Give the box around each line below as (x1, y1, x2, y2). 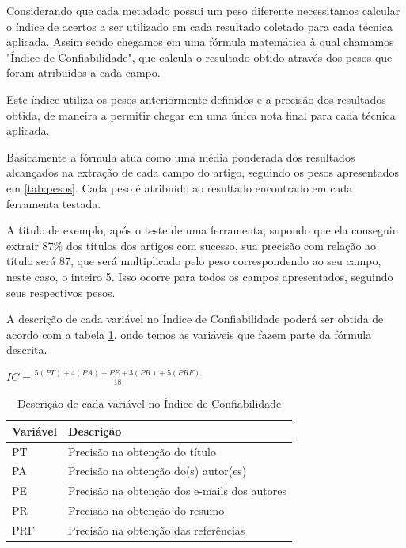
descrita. (6, 341, 47, 358)
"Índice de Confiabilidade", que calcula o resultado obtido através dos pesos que (6, 48, 393, 65)
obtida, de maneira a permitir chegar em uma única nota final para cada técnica (6, 106, 396, 123)
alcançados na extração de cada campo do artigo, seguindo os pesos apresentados (6, 164, 400, 181)
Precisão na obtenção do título (68, 443, 217, 459)
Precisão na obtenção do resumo (68, 502, 225, 519)
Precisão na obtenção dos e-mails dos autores (68, 482, 286, 499)
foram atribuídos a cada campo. (6, 64, 161, 81)
